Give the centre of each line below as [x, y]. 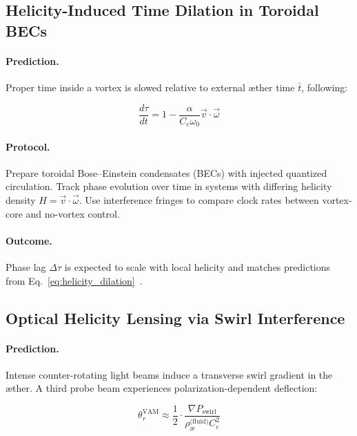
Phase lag [26, 267]
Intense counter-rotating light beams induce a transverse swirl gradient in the [169, 374]
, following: [325, 87]
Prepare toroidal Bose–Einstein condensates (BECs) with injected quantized [166, 172]
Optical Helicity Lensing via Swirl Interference [175, 317]
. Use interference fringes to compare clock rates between [199, 200]
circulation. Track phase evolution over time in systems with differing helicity [169, 186]
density [21, 200]
